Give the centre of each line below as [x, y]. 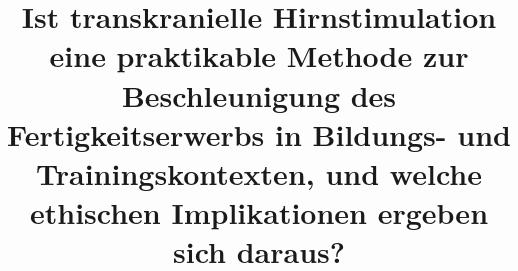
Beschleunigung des [259, 94]
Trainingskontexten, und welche [259, 172]
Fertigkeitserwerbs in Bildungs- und [259, 133]
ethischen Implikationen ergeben [259, 212]
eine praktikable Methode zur [259, 55]
